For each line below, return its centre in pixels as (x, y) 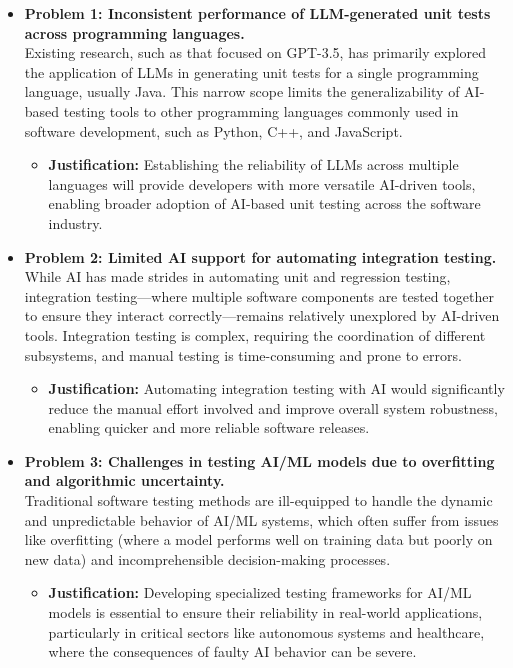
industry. (75, 222)
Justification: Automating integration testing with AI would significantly (276, 388)
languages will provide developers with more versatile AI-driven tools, (262, 183)
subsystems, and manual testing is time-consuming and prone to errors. (243, 354)
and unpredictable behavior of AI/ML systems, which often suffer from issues (261, 519)
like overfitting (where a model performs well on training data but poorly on (258, 539)
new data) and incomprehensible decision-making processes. (207, 558)
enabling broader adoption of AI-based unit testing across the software (264, 203)
